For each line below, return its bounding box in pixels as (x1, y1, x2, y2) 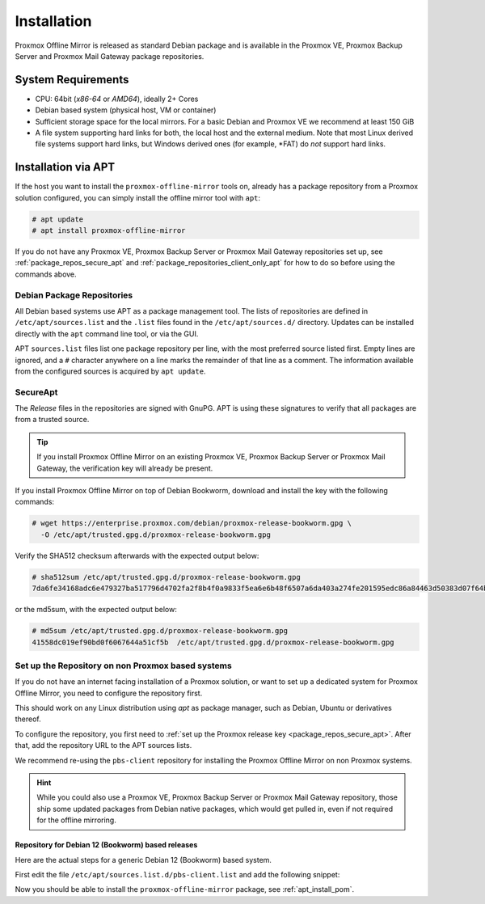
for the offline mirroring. (36, 815, 116, 825)
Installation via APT (15, 160, 116, 174)
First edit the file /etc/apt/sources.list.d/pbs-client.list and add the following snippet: (15, 869, 340, 879)
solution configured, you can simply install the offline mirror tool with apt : (15, 192, 261, 202)
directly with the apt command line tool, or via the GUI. (15, 328, 199, 339)
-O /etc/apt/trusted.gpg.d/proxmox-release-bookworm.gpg (40, 530, 271, 539)
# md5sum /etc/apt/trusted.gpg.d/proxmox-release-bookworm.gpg (32, 627, 289, 636)
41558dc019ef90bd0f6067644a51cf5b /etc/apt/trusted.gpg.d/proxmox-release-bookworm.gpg (32, 637, 395, 647)
